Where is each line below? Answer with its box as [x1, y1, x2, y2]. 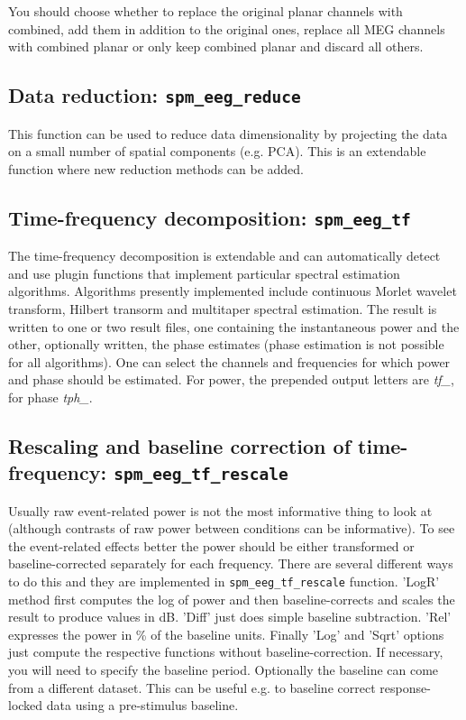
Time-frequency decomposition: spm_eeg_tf [8, 203, 411, 231]
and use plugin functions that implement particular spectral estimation [8, 263, 400, 282]
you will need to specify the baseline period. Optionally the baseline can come [8, 660, 439, 679]
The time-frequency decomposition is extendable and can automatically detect [8, 246, 441, 265]
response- [379, 678, 431, 697]
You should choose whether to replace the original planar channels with [8, 2, 403, 20]
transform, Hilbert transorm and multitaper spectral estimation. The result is [8, 299, 437, 318]
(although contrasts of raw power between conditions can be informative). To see [8, 519, 455, 538]
